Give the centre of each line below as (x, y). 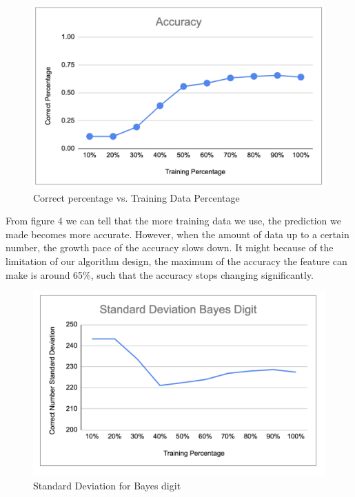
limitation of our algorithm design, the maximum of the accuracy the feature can (176, 261)
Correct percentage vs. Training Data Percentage (136, 197)
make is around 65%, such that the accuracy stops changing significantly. (160, 274)
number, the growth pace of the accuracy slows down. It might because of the (170, 247)
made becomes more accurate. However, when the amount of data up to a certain (177, 234)
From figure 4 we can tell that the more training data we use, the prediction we (173, 221)
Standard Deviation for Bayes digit (107, 486)
